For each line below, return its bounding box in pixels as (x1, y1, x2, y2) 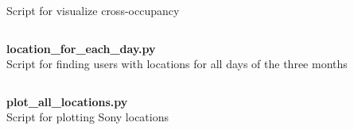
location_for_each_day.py (6, 40, 156, 56)
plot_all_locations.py (6, 93, 128, 109)
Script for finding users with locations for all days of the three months (6, 55, 348, 72)
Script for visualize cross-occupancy (6, 2, 180, 18)
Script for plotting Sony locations (6, 109, 169, 125)
